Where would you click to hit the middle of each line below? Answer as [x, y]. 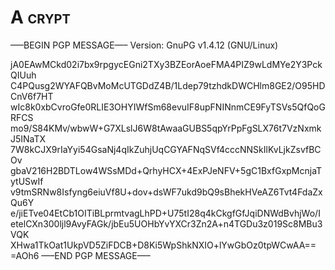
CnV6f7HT [32, 96]
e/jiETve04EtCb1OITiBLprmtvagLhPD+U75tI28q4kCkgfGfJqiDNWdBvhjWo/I [165, 213]
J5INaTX [28, 138]
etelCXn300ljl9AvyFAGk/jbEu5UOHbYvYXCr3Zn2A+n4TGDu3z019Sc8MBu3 [166, 223]
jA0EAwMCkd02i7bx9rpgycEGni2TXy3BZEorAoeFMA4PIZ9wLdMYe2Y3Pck [166, 64]
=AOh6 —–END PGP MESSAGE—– [80, 255]
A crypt [40, 17]
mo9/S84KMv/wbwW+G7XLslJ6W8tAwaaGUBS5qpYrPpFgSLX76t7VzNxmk [166, 128]
